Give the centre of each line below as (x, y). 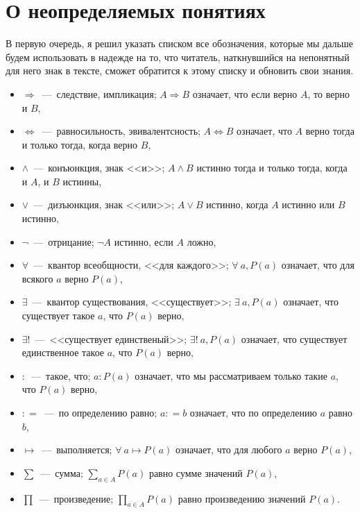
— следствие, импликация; (99, 93)
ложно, (202, 241)
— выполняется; (77, 449)
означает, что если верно (245, 93)
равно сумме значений (196, 472)
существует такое (58, 316)
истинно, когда (237, 204)
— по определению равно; (101, 412)
